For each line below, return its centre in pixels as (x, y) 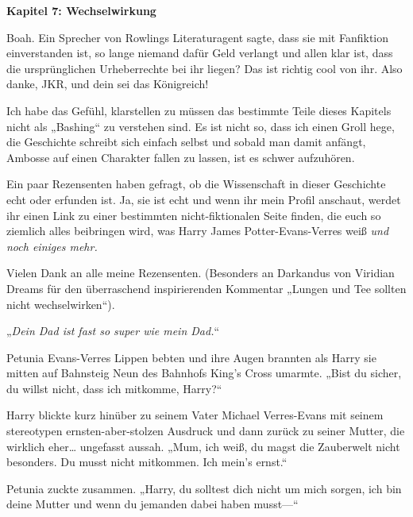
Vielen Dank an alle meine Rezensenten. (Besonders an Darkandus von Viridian (201, 273)
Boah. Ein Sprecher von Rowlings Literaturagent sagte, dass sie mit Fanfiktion (198, 37)
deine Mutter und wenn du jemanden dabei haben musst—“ (152, 504)
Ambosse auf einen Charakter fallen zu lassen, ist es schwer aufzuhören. (181, 157)
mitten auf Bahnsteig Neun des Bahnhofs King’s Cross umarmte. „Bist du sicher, (204, 373)
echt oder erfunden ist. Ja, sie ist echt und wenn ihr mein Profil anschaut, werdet (204, 199)
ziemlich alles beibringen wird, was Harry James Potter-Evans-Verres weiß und (198, 231)
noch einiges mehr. (52, 246)
